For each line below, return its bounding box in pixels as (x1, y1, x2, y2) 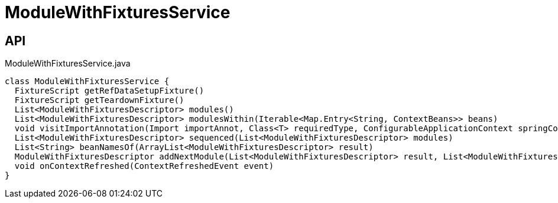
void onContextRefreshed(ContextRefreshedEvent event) (14, 161, 274, 171)
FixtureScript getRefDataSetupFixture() (14, 86, 205, 96)
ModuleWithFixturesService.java (5, 58, 131, 69)
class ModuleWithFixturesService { (5, 76, 170, 86)
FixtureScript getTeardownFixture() (14, 95, 184, 105)
